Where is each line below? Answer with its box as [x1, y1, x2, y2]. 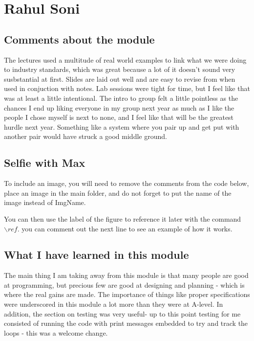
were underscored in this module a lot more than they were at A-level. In [4, 299, 223, 309]
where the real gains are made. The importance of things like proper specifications [4, 289, 250, 299]
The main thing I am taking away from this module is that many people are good [4, 270, 249, 280]
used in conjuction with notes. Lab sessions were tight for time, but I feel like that [4, 83, 250, 93]
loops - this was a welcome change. [4, 327, 108, 338]
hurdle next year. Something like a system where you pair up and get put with [4, 121, 239, 132]
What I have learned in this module [4, 247, 189, 262]
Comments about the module [4, 31, 155, 46]
